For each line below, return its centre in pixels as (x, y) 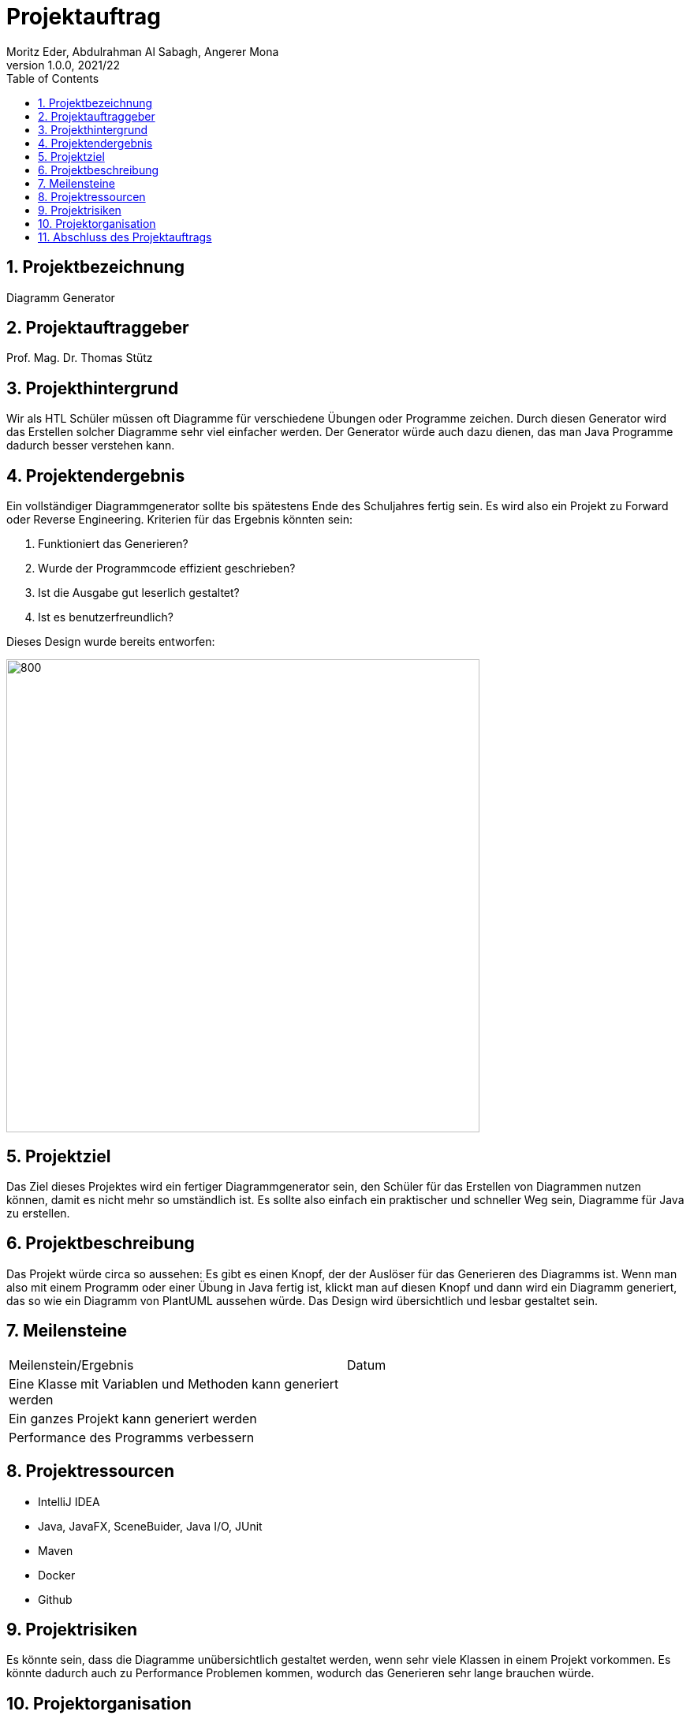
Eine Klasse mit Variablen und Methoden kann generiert (174, 1383)
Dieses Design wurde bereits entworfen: (111, 642)
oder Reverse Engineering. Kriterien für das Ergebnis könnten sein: (179, 520)
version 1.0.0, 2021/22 (63, 65)
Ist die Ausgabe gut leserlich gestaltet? (139, 593)
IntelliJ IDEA (69, 1501)
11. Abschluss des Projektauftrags (125, 237)
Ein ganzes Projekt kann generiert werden (133, 1418)
